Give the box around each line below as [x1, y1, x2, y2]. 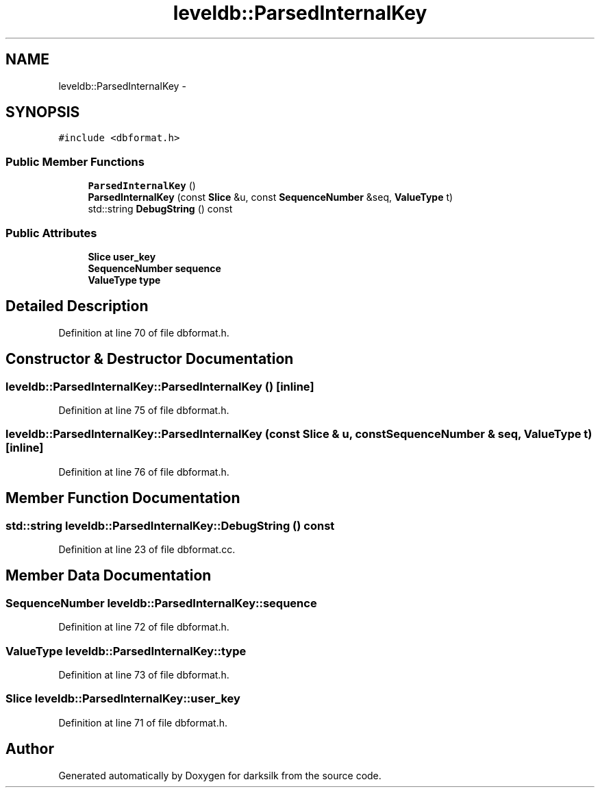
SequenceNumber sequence [88, 262, 221, 274]
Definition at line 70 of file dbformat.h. [58, 326, 229, 339]
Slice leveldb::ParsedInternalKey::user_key [5, 692, 240, 706]
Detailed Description [5, 297, 149, 315]
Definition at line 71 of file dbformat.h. [58, 716, 227, 729]
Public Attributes [5, 225, 97, 240]
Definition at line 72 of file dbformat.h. [58, 621, 229, 633]
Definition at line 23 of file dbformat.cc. [58, 543, 236, 555]
